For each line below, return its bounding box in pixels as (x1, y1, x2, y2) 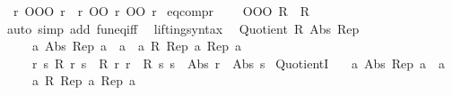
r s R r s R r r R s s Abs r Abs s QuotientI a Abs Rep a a (31, 53, 446, 72)
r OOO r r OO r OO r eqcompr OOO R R (13, 2, 310, 20)
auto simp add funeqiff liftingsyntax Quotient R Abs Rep (6, 19, 360, 37)
